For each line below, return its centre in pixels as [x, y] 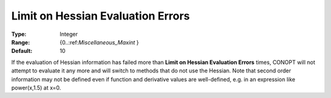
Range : [21, 42]
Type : [19, 34]
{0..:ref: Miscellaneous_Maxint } [99, 42]
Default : [22, 51]
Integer [69, 34]
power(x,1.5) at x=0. [36, 88]
